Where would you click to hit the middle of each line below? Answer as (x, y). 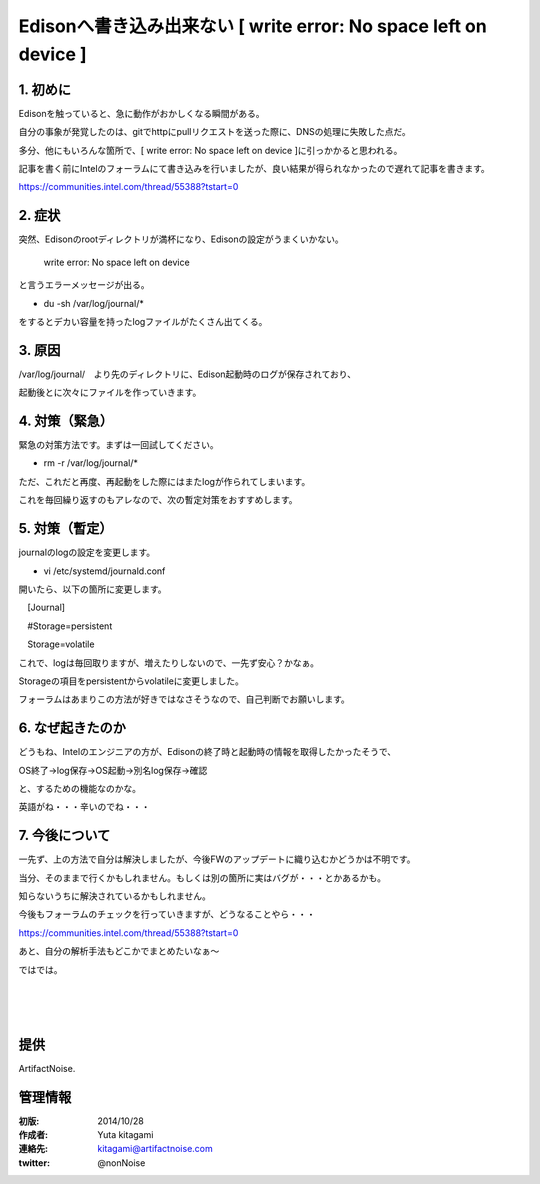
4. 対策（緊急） (66, 421)
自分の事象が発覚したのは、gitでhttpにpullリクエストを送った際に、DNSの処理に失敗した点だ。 (214, 132)
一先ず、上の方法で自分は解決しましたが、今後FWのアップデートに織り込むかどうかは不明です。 (217, 859)
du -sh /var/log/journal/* (93, 303)
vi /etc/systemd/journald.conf (104, 571)
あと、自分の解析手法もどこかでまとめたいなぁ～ (119, 951)
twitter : (34, 1162)
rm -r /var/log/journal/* (91, 463)
